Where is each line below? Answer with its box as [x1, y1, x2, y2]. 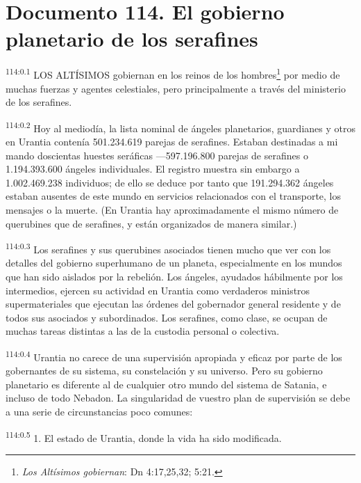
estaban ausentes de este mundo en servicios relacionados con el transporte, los [6, 189, 342, 203]
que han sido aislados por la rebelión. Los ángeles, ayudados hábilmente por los [6, 269, 343, 283]
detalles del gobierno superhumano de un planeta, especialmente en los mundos [6, 255, 342, 270]
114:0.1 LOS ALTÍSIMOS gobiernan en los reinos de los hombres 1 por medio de [6, 65, 340, 81]
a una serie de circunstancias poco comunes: [6, 404, 193, 418]
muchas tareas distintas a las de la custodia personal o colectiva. [6, 324, 280, 338]
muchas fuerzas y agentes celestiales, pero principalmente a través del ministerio [6, 81, 346, 95]
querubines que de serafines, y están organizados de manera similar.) [6, 216, 297, 230]
